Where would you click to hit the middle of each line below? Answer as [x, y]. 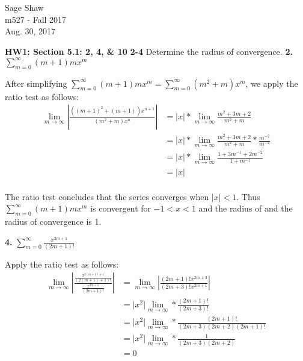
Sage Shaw [24, 7]
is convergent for [121, 208]
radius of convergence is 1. [53, 221]
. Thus [248, 196]
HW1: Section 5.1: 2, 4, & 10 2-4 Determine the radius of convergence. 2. [149, 51]
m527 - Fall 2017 [36, 19]
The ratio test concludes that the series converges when [107, 196]
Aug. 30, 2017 [30, 31]
